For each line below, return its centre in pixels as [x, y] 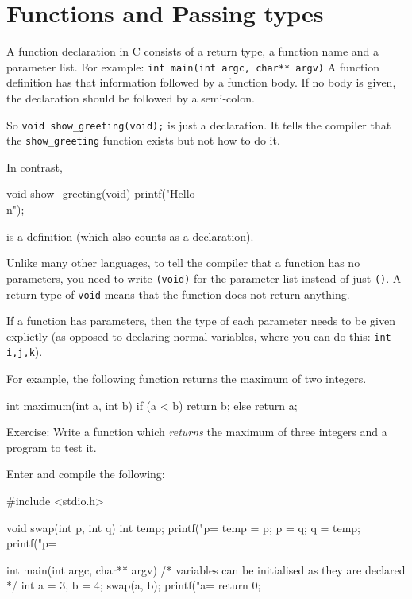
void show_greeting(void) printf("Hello [101, 193]
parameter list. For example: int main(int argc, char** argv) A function [193, 66]
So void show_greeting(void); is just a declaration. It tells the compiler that [199, 124]
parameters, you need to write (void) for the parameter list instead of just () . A [204, 278]
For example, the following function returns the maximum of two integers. [187, 379]
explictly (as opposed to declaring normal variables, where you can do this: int [199, 336]
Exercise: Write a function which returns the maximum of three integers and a [197, 432]
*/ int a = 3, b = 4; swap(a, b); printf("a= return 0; [134, 585]
